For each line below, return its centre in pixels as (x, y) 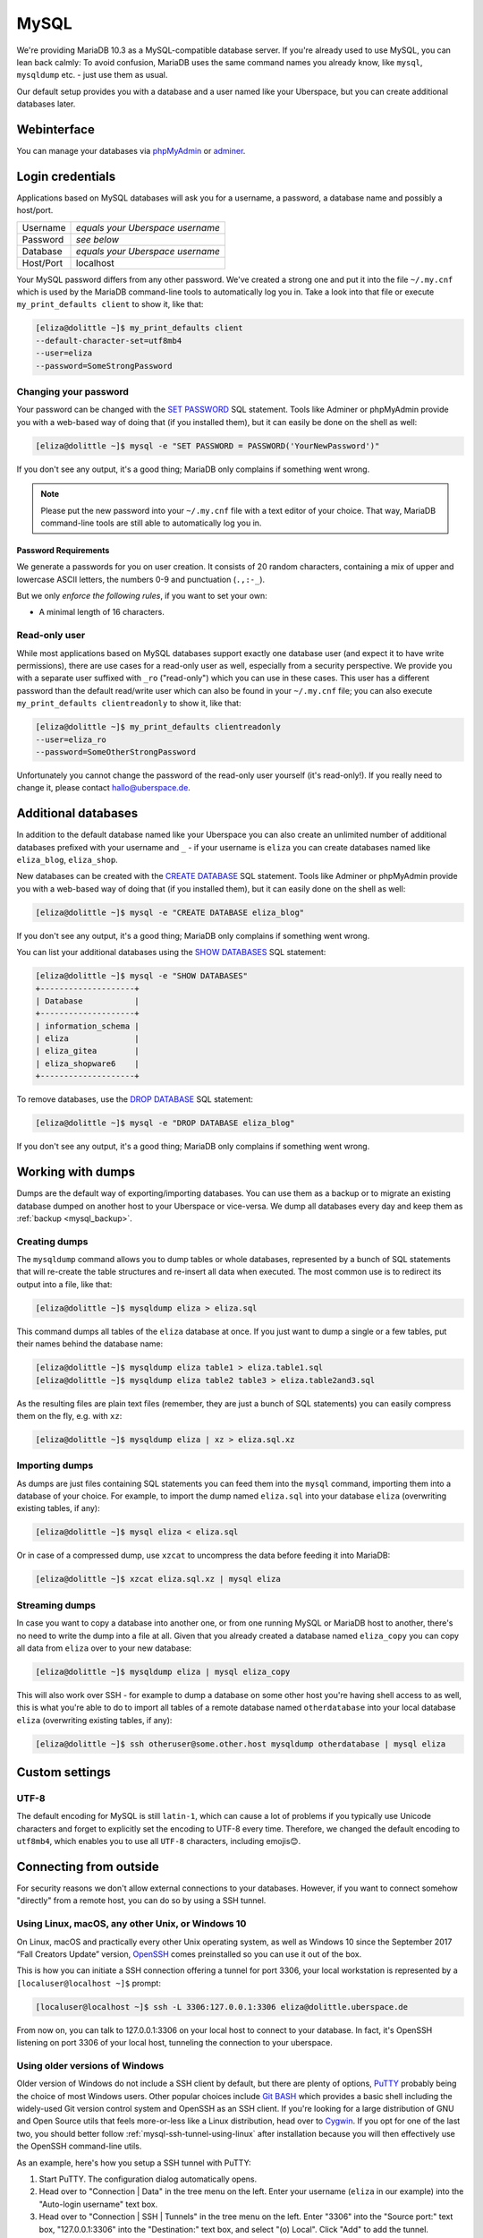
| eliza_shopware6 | (88, 1063)
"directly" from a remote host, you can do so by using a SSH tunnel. (141, 1901)
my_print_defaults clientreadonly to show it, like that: (129, 704)
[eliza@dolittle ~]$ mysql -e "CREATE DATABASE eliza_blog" (170, 912)
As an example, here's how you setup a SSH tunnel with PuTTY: (134, 2163)
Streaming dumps (56, 1605)
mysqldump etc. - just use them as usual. (92, 75)
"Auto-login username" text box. (98, 2204)
